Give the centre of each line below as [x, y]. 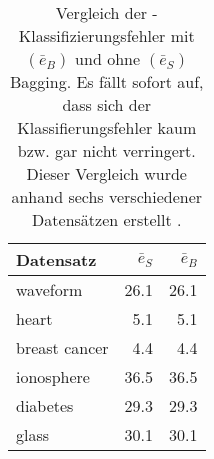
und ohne [108, 58]
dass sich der [107, 104]
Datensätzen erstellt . [107, 219]
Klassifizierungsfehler [92, 35]
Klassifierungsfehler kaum [107, 127]
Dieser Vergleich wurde [106, 173]
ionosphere [53, 376]
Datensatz [56, 259]
